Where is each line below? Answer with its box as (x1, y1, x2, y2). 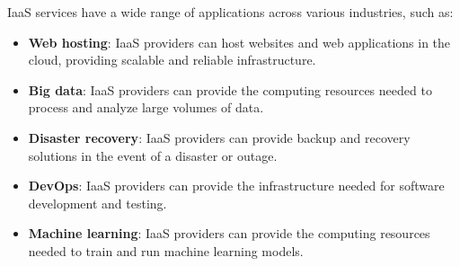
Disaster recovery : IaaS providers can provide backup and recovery (28, 128, 411, 146)
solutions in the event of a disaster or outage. (28, 146, 278, 164)
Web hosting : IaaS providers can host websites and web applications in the (28, 32, 451, 51)
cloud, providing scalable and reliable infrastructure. (28, 50, 316, 69)
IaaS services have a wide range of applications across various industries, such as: (7, 3, 454, 21)
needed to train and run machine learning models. (28, 241, 304, 260)
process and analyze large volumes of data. (28, 98, 264, 117)
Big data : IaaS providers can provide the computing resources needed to (28, 80, 432, 99)
